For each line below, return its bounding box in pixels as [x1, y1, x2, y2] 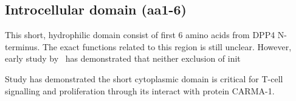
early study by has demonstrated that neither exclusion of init [5, 52, 241, 65]
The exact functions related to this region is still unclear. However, [42, 40, 292, 53]
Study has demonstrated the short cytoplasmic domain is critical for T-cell [5, 72, 283, 85]
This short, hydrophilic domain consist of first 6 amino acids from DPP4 [5, 28, 275, 41]
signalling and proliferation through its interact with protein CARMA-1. [5, 84, 275, 97]
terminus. [5, 40, 40, 53]
